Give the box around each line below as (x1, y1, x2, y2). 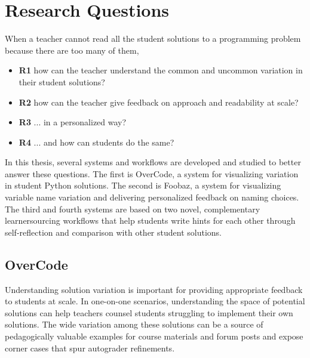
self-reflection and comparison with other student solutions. (5, 226, 222, 238)
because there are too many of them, (5, 44, 139, 56)
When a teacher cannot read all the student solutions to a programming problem (5, 32, 301, 45)
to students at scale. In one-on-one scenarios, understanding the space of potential (5, 295, 305, 307)
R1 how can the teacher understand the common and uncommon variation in (19, 64, 303, 76)
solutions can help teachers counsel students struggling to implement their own (5, 306, 293, 319)
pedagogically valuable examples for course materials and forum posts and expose (5, 330, 303, 342)
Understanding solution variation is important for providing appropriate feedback (5, 283, 303, 295)
